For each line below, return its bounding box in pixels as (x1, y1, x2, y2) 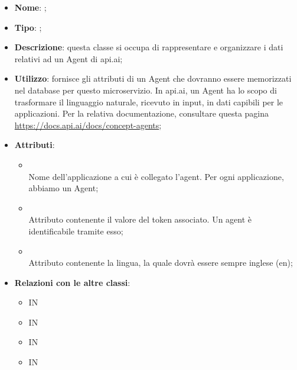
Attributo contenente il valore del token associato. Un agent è (28, 213, 252, 226)
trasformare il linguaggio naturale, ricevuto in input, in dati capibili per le (14, 95, 283, 108)
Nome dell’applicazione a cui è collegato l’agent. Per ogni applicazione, (28, 170, 284, 182)
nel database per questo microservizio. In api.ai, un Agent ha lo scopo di (14, 83, 277, 96)
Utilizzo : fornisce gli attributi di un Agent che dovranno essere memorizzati (14, 72, 292, 85)
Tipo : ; (14, 21, 42, 33)
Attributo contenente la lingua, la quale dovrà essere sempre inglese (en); (28, 256, 293, 269)
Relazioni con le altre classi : (14, 276, 130, 288)
